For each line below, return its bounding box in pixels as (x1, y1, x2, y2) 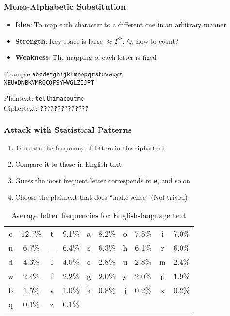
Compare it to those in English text (15, 159, 122, 169)
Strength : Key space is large (15, 36, 103, 46)
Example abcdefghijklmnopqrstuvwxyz (4, 69, 123, 78)
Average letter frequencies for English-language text (11, 209, 187, 221)
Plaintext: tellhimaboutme (4, 93, 84, 103)
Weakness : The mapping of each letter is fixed (15, 52, 157, 62)
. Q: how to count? (122, 36, 179, 46)
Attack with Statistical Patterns (4, 123, 132, 135)
